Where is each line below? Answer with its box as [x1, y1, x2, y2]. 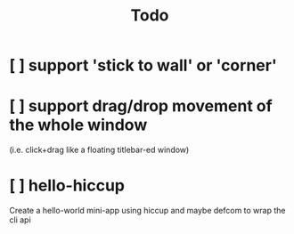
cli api [9, 214, 31, 225]
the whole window [9, 115, 148, 135]
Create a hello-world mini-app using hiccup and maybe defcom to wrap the [9, 206, 286, 216]
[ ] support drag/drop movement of [9, 96, 274, 117]
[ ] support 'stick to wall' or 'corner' [9, 55, 278, 76]
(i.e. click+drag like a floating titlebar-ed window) [9, 144, 190, 156]
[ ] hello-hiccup [9, 175, 125, 196]
